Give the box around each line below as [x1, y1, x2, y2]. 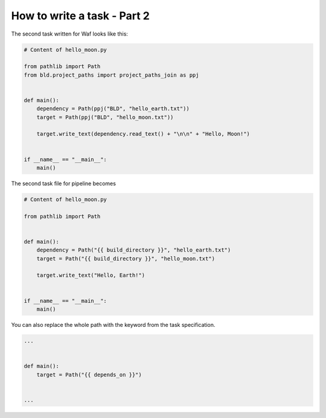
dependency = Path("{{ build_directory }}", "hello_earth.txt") [36, 247, 231, 253]
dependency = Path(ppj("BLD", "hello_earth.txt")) [36, 106, 190, 112]
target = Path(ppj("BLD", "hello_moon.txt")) [36, 113, 174, 121]
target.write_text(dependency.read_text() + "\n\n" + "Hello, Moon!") [36, 130, 251, 138]
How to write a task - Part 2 [11, 9, 150, 22]
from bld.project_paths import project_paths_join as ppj [24, 71, 199, 78]
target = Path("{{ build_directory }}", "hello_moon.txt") [36, 255, 216, 262]
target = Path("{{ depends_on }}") [36, 371, 142, 378]
